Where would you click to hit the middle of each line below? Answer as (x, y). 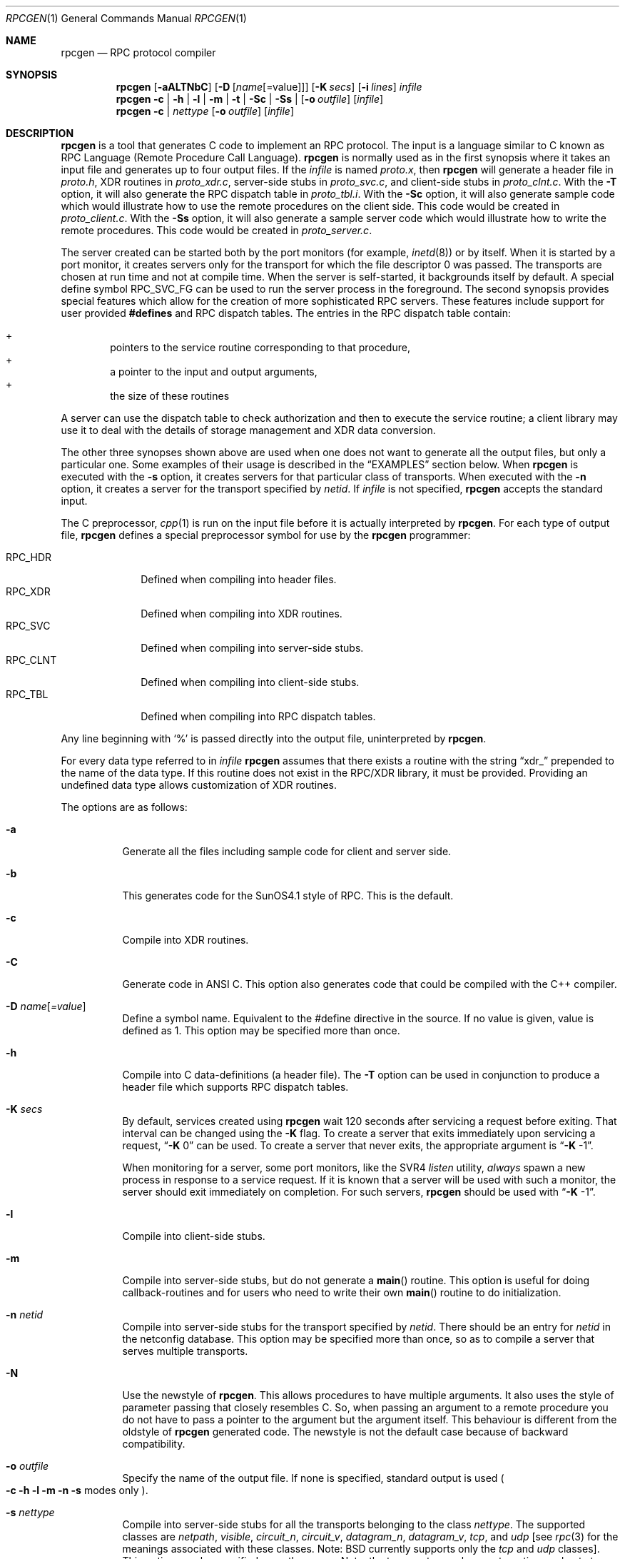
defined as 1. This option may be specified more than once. (261, 1030)
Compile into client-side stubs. (194, 1236)
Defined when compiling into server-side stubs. (252, 648)
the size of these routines (170, 396)
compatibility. (154, 1444)
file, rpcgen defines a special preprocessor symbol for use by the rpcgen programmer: (266, 535)
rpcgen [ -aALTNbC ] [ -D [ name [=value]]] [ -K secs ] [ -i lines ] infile (269, 87)
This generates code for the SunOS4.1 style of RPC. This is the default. (288, 895)
